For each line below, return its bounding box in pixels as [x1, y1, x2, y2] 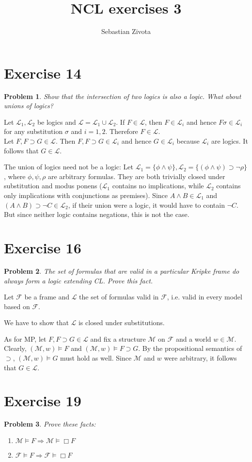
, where [4, 171, 26, 181]
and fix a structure [90, 333, 146, 344]
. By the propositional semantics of [138, 343, 242, 353]
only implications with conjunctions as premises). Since [4, 190, 168, 200]
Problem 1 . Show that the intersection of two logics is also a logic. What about [4, 91, 241, 101]
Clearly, [4, 343, 27, 353]
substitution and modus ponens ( [4, 181, 102, 191]
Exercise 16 [4, 237, 81, 257]
